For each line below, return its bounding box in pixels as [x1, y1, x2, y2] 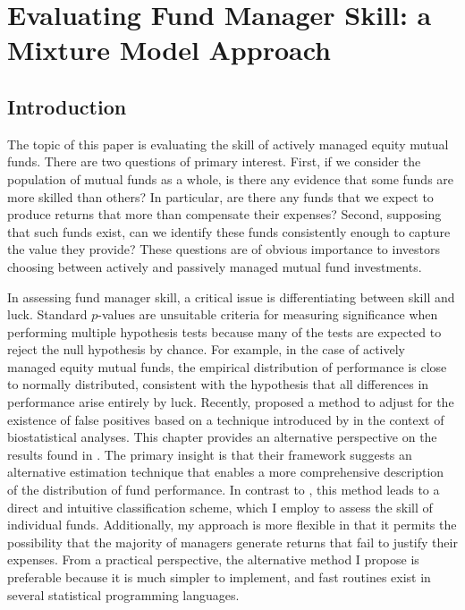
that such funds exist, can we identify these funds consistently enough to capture [7, 222, 451, 241]
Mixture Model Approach [7, 31, 331, 68]
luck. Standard [7, 305, 88, 324]
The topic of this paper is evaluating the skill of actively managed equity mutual [7, 134, 449, 153]
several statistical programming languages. [7, 585, 240, 604]
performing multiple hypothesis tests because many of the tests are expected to [7, 322, 442, 341]
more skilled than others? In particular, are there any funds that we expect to [7, 187, 434, 206]
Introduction [7, 92, 127, 120]
